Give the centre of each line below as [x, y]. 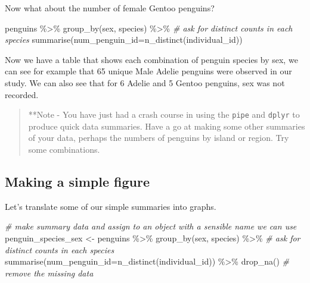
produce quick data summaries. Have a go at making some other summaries [167, 126]
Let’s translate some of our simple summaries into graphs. [111, 206]
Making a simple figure [77, 181]
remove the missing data [49, 273]
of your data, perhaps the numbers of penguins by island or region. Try [159, 138]
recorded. [22, 94]
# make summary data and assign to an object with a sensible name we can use [151, 226]
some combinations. [64, 149]
